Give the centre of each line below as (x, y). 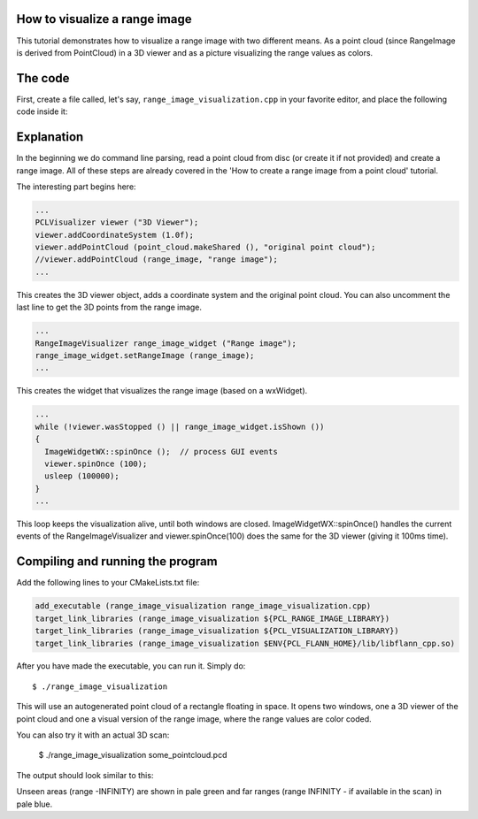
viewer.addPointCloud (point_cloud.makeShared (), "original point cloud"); (205, 247)
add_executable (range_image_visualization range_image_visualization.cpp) (203, 606)
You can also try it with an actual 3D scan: (93, 735)
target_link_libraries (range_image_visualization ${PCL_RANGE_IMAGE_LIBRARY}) (212, 618)
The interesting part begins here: (76, 187)
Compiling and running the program (117, 562)
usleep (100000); (82, 476)
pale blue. (35, 804)
